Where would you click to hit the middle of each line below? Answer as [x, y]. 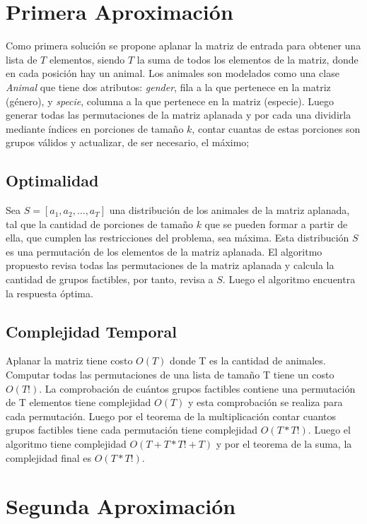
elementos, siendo [87, 59]
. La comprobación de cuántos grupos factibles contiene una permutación [197, 388]
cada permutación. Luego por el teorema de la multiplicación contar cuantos [171, 416]
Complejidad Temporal [92, 331]
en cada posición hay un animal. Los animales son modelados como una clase [173, 73]
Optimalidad [52, 180]
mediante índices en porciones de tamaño [95, 128]
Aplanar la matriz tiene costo [69, 361]
